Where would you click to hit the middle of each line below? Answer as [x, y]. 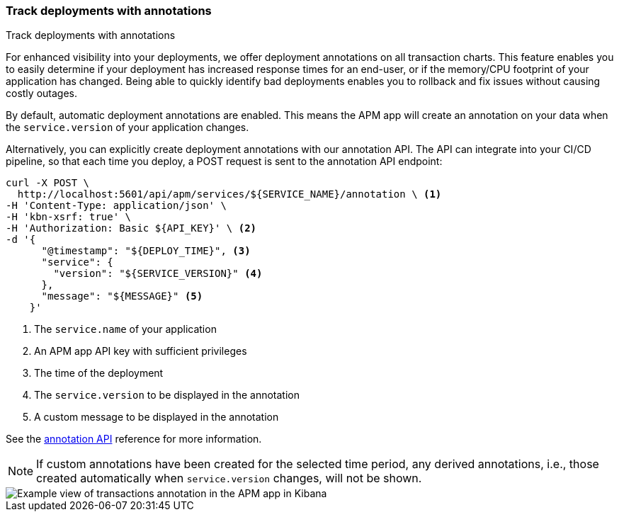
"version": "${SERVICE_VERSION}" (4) [158, 274]
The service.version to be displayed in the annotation [167, 395]
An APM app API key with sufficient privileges [141, 351]
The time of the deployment [99, 373]
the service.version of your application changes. [127, 127]
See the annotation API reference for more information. [134, 439]
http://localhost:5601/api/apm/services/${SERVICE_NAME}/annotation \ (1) [229, 194]
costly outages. [41, 93]
